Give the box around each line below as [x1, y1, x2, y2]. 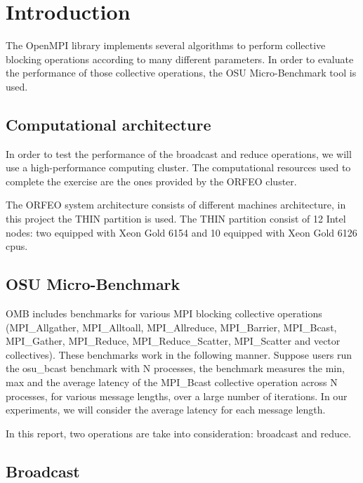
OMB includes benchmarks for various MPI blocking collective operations [6, 306, 322, 321]
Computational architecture [6, 113, 211, 135]
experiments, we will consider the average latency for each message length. [6, 402, 326, 417]
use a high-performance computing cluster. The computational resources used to [6, 160, 351, 175]
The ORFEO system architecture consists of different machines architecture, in [6, 197, 346, 212]
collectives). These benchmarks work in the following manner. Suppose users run [6, 347, 352, 362]
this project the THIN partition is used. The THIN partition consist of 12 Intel [6, 211, 346, 226]
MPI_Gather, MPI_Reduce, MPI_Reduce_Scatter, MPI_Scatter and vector [6, 333, 341, 348]
